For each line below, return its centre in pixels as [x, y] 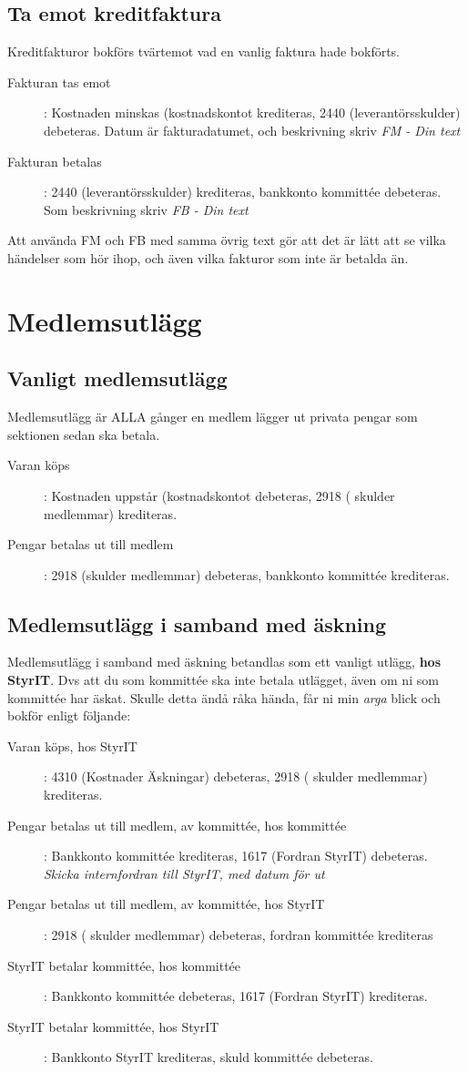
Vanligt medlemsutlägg [117, 378]
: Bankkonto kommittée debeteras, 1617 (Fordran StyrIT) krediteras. [236, 996]
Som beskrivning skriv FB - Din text [146, 209]
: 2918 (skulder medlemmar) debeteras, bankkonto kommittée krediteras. [247, 574]
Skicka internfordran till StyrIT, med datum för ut [184, 873]
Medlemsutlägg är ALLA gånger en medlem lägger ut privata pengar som [213, 417]
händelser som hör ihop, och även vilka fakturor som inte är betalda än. [208, 257]
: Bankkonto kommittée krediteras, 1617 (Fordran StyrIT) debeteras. [236, 856]
